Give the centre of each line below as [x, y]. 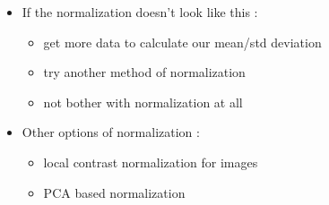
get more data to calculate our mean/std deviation [182, 42]
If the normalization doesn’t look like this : [140, 12]
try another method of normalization [144, 72]
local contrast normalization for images [151, 162]
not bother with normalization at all [143, 102]
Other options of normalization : [111, 132]
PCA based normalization [114, 192]
